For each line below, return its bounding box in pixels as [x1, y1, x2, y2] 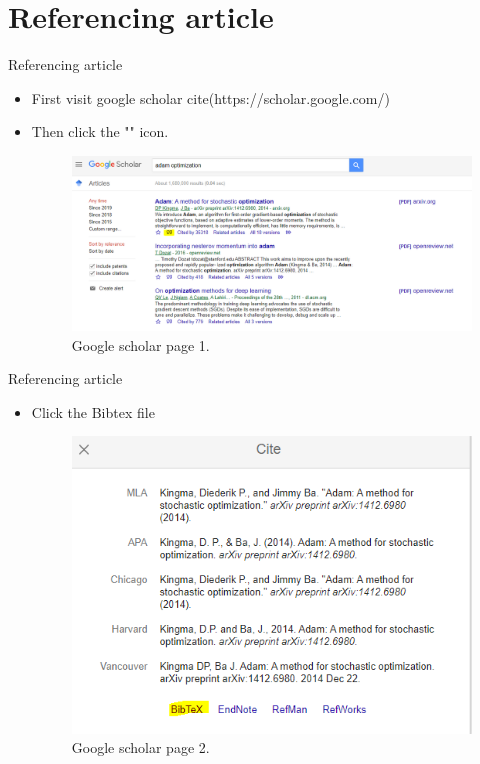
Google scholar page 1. [71, 334, 210, 355]
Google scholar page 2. [71, 737, 210, 758]
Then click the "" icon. [31, 121, 169, 142]
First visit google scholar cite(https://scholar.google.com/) [31, 87, 390, 108]
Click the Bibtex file [31, 401, 155, 422]
